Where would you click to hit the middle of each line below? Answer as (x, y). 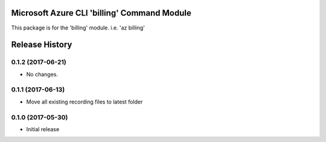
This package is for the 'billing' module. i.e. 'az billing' (78, 28)
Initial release (43, 129)
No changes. (42, 74)
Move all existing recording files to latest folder (85, 102)
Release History (42, 45)
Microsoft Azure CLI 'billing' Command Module (101, 13)
